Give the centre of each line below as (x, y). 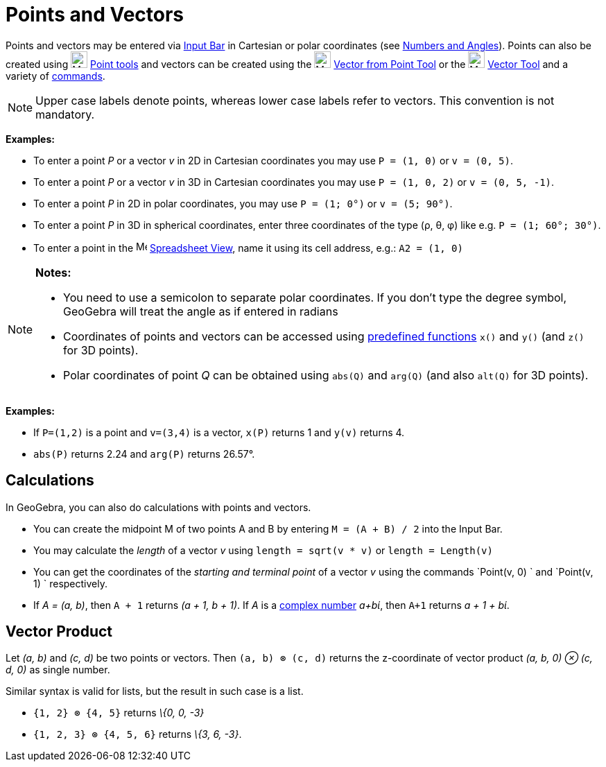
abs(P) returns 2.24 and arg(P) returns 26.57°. (144, 454)
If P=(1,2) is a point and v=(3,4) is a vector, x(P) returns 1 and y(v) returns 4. (219, 432)
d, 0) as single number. (58, 670)
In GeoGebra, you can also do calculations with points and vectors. (158, 507)
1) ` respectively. (70, 583)
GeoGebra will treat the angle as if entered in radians (201, 311)
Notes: (53, 272)
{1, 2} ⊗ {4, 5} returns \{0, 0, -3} (119, 713)
